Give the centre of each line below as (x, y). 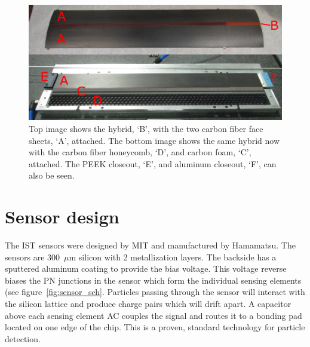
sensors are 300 (33, 257)
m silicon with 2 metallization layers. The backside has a (173, 257)
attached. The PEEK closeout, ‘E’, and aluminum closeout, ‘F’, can (153, 163)
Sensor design (62, 217)
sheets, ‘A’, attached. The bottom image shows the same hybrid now (154, 140)
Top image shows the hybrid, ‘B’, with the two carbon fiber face (146, 128)
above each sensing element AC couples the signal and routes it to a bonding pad (154, 315)
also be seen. (52, 175)
